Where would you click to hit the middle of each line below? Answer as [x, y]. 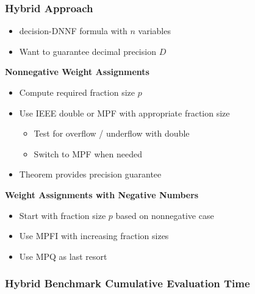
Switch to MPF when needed [88, 153]
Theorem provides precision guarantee [90, 174]
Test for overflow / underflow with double [112, 133]
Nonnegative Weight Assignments [77, 72]
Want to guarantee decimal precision [88, 51]
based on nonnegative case [165, 215]
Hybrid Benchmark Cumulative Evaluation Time [127, 283]
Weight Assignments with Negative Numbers [102, 194]
